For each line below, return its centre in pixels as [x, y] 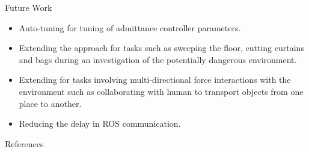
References [24, 143]
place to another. [50, 103]
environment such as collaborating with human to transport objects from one [161, 91]
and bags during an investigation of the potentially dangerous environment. [158, 59]
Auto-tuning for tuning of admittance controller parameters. [130, 27]
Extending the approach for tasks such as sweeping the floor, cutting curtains [161, 48]
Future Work [29, 7]
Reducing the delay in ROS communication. [100, 123]
